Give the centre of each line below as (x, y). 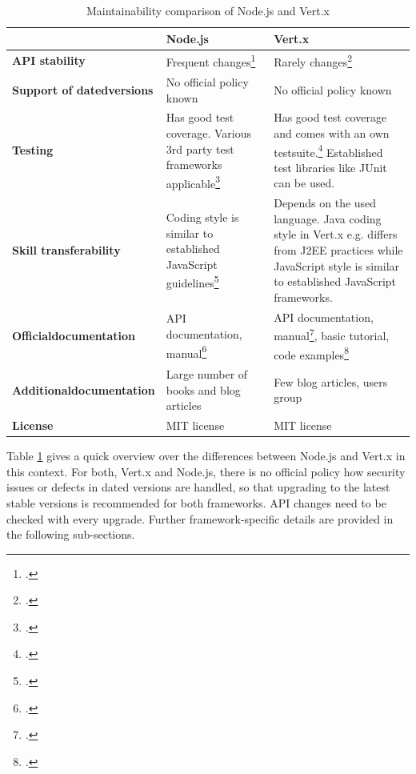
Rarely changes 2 (313, 61)
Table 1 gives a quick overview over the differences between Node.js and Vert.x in (206, 456)
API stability (49, 60)
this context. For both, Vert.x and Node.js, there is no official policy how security (206, 471)
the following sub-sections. (71, 534)
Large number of (207, 374)
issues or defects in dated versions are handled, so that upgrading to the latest (198, 487)
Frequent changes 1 (211, 61)
